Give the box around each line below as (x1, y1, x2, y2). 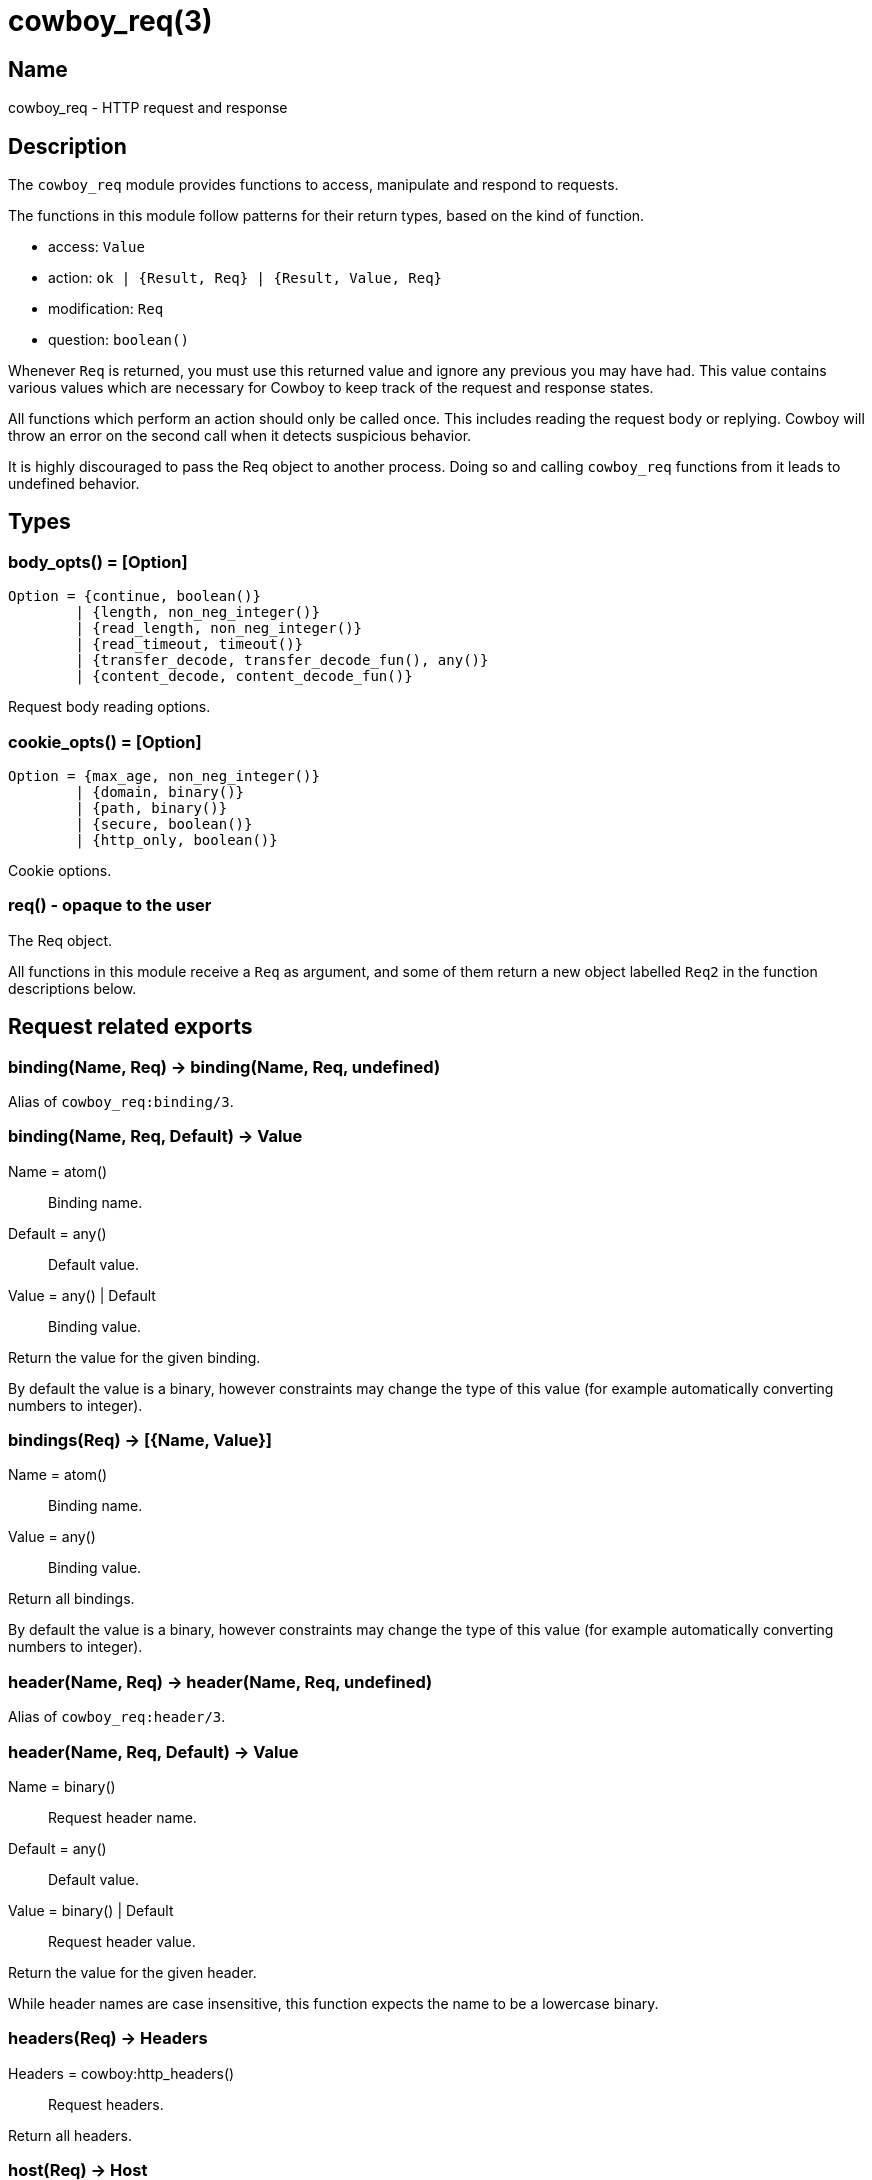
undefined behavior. (8, 475, 140, 493)
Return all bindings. (8, 1590, 135, 1608)
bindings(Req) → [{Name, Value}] (8, 1430, 272, 1451)
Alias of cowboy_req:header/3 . (8, 1708, 226, 1726)
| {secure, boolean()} (75, 815, 253, 832)
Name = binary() (8, 1777, 116, 1795)
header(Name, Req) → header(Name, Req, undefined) (8, 1671, 433, 1692)
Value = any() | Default (8, 1286, 156, 1304)
